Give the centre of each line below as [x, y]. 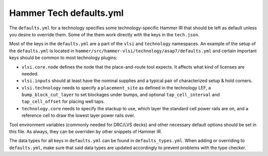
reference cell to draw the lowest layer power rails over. [78, 116]
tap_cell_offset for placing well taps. [63, 101]
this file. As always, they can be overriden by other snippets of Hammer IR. [86, 132]
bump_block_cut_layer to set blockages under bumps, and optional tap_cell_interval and [121, 95]
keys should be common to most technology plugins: [63, 58]
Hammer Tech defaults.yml [67, 13]
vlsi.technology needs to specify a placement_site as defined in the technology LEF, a [116, 87]
